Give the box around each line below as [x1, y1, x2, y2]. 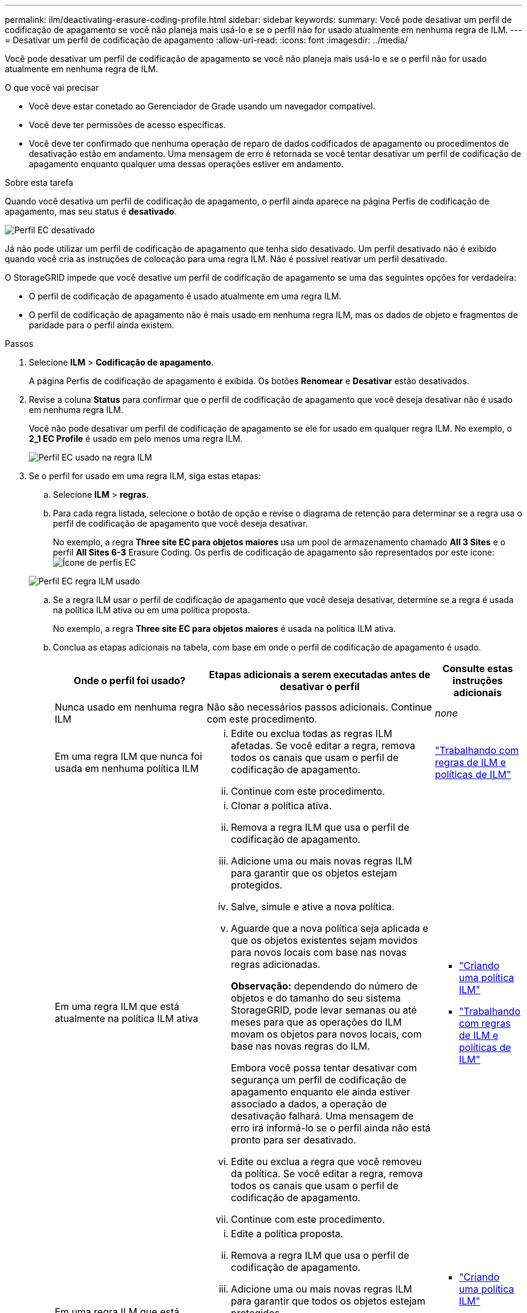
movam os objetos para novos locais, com [230, 1028, 422, 1040]
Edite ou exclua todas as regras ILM [230, 727, 392, 739]
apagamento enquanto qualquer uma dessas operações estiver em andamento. [29, 159, 344, 169]
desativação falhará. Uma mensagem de [230, 1110, 414, 1122]
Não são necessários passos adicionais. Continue [206, 701, 432, 713]
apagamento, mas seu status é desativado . [5, 206, 177, 216]
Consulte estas [442, 663, 513, 675]
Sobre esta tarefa [5, 177, 73, 188]
